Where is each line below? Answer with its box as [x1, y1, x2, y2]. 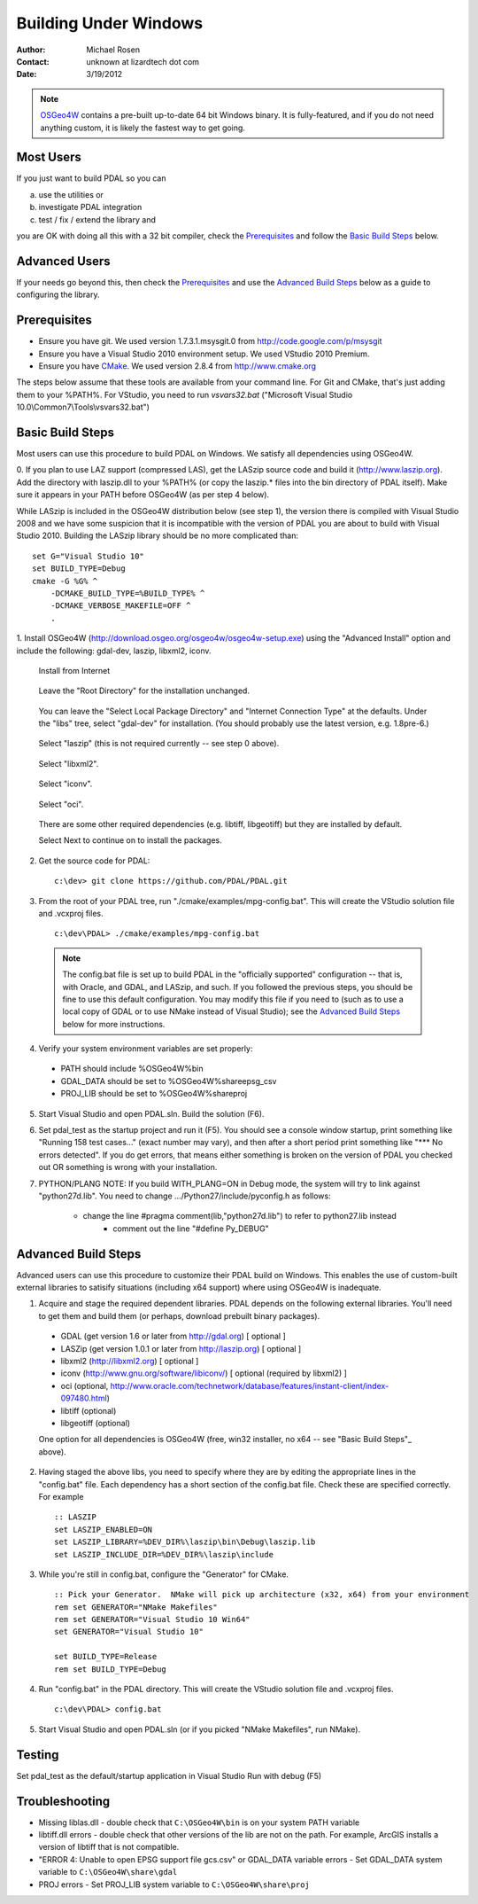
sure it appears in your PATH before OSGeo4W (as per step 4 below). [16, 489, 270, 500]
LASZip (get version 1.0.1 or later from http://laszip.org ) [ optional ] [60, 1343, 302, 1354]
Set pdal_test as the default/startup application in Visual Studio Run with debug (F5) [16, 1770, 322, 1781]
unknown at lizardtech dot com [86, 56, 199, 66]
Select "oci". [38, 799, 84, 809]
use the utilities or [38, 189, 104, 199]
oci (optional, [60, 1380, 109, 1391]
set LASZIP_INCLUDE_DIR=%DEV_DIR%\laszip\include [54, 1549, 274, 1559]
